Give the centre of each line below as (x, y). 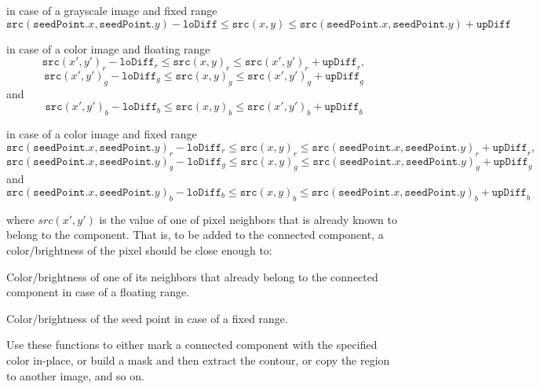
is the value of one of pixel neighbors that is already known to (248, 219)
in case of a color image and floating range (108, 48)
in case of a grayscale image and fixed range (112, 10)
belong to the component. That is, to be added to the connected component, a (195, 235)
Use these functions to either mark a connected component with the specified (192, 345)
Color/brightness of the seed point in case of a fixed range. (147, 318)
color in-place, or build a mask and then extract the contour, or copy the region (198, 360)
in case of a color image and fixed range (102, 134)
